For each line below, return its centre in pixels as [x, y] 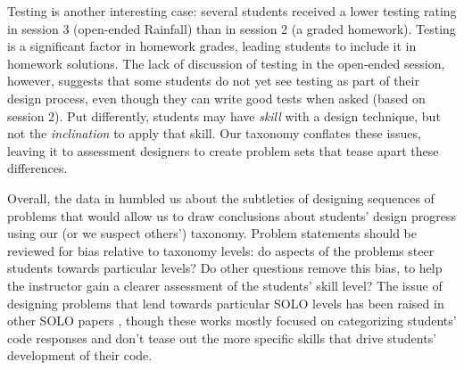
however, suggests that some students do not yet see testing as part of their [213, 81]
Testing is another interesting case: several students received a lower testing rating [232, 11]
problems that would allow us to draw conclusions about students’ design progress [232, 215]
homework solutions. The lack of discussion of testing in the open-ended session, [226, 63]
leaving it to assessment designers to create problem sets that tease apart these [223, 150]
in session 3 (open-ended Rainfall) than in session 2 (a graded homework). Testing [232, 28]
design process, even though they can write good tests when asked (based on [216, 98]
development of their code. [80, 355]
